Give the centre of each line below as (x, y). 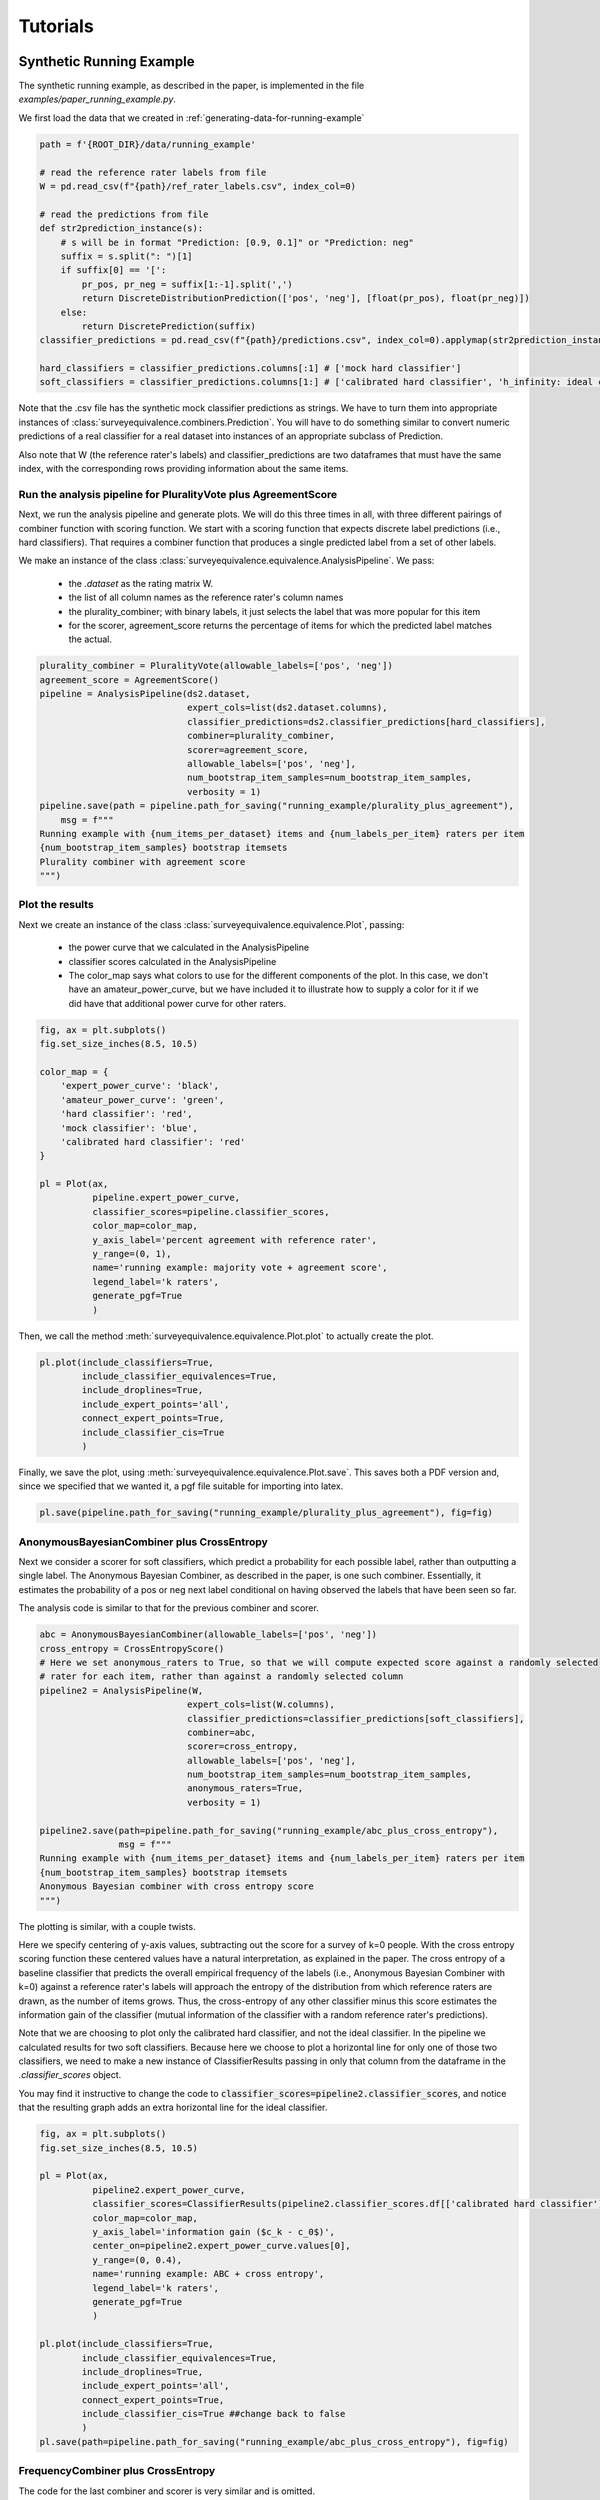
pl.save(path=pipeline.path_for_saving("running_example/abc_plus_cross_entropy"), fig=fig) (274, 2441)
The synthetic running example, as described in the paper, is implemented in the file (191, 86)
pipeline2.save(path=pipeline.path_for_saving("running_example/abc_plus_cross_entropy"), (269, 1830)
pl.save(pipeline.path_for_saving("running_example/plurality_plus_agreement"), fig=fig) (266, 1513)
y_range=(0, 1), (131, 1254)
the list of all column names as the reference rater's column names (206, 597)
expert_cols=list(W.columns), (260, 1704)
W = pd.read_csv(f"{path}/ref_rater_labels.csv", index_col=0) (198, 186)
